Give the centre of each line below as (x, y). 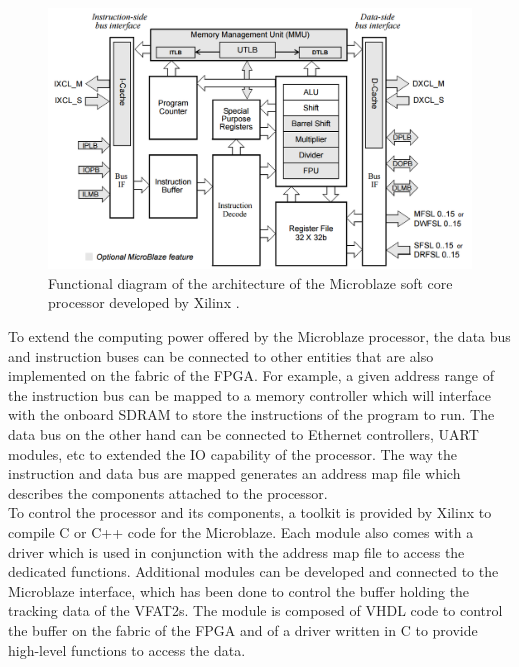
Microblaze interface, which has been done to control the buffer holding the (239, 590)
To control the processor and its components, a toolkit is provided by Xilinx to (250, 512)
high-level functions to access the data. (127, 649)
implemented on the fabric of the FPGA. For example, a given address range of (251, 375)
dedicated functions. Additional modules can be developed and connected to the (253, 571)
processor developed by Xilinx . (144, 302)
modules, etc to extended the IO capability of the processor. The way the (233, 453)
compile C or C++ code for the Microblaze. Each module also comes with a (241, 531)
